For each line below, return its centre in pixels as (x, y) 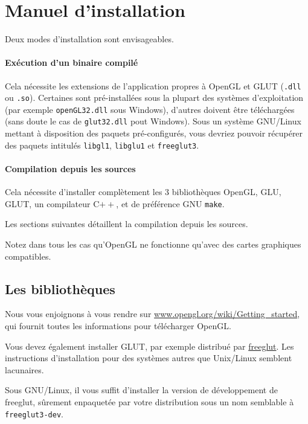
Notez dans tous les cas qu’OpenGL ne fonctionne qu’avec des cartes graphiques (153, 244)
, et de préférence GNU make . (170, 203)
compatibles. (28, 256)
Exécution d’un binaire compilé (72, 63)
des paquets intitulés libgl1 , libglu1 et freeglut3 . (102, 145)
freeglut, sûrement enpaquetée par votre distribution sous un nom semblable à (149, 401)
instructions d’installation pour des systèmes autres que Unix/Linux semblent (149, 358)
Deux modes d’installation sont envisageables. (89, 39)
